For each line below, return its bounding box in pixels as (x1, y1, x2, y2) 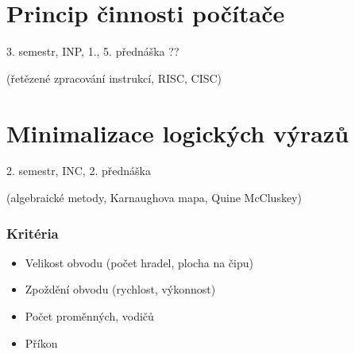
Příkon (25, 334, 58, 351)
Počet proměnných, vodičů (25, 308, 154, 325)
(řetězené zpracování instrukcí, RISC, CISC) (6, 69, 222, 86)
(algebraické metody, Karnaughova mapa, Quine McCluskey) (6, 189, 302, 206)
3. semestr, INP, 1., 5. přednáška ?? (6, 43, 179, 60)
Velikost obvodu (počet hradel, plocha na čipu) (25, 254, 253, 270)
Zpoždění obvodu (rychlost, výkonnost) (25, 281, 216, 298)
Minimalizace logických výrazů (6, 116, 349, 149)
